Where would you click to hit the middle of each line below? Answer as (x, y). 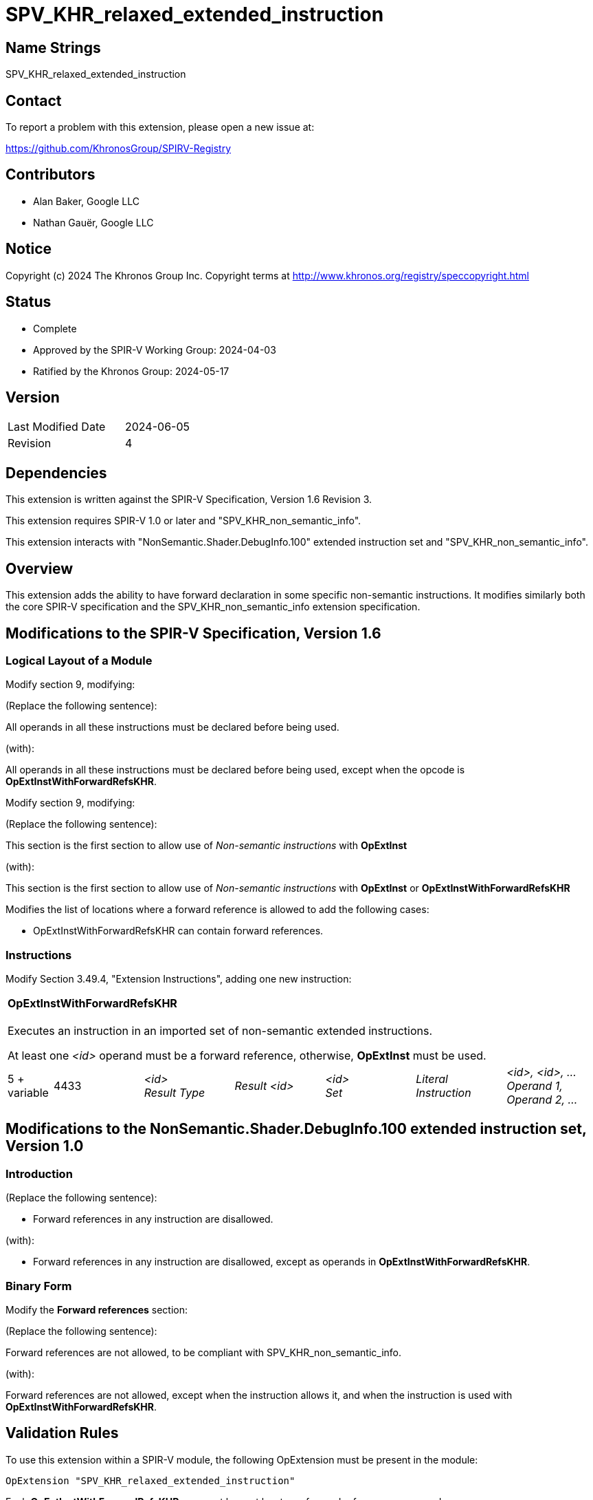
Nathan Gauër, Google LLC (93, 222)
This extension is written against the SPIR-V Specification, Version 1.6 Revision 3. (189, 500)
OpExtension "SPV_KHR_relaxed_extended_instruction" (150, 1480)
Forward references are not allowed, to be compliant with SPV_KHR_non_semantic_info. (204, 1353)
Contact (34, 100)
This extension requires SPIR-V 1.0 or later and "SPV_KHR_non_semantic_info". (183, 521)
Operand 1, (535, 1086)
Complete (55, 328)
